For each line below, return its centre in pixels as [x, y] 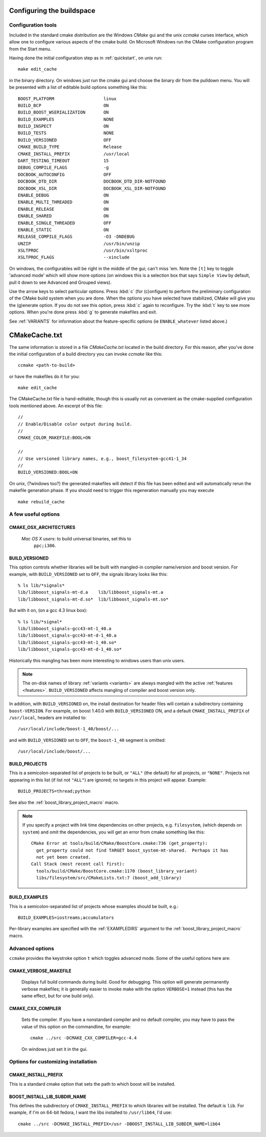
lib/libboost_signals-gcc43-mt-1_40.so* [67, 642]
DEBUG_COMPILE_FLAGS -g [64, 168]
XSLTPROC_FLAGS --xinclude [74, 257]
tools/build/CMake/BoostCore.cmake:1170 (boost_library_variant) [117, 871]
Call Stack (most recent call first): [78, 864]
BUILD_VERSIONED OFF [65, 140]
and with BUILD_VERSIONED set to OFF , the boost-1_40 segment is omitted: [87, 740]
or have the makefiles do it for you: [44, 376]
